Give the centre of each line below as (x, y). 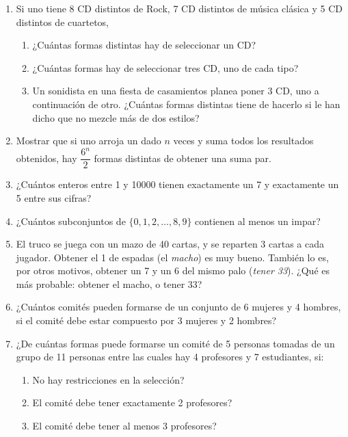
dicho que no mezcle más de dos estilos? (116, 117)
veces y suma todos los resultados (243, 141)
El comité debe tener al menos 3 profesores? (124, 426)
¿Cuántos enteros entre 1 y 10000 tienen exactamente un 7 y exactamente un (177, 184)
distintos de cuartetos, (63, 22)
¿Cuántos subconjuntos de (71, 221)
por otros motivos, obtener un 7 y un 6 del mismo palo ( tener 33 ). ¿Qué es (173, 270)
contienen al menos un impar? (258, 221)
